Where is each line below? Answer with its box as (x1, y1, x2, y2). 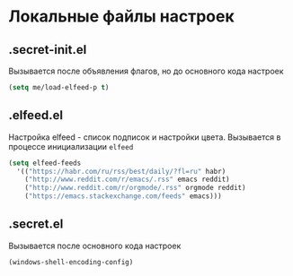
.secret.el (8, 217, 64, 232)
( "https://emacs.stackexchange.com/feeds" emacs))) (24, 192, 222, 201)
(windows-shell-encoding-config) (8, 257, 134, 266)
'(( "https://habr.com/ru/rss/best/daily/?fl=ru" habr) (16, 167, 226, 176)
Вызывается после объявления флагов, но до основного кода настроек (8, 65, 284, 76)
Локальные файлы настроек (8, 6, 235, 27)
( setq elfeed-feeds (8, 159, 82, 168)
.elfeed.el (8, 108, 64, 123)
